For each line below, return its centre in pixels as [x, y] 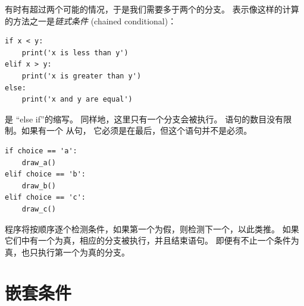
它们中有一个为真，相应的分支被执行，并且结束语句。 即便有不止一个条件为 [152, 240]
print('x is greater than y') [82, 76]
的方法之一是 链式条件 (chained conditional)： [91, 20]
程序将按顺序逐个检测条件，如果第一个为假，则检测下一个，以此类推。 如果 [152, 228]
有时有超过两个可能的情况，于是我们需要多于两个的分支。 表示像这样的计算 [152, 9]
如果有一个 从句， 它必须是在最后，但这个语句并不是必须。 [137, 130]
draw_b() [39, 186]
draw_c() [39, 209]
